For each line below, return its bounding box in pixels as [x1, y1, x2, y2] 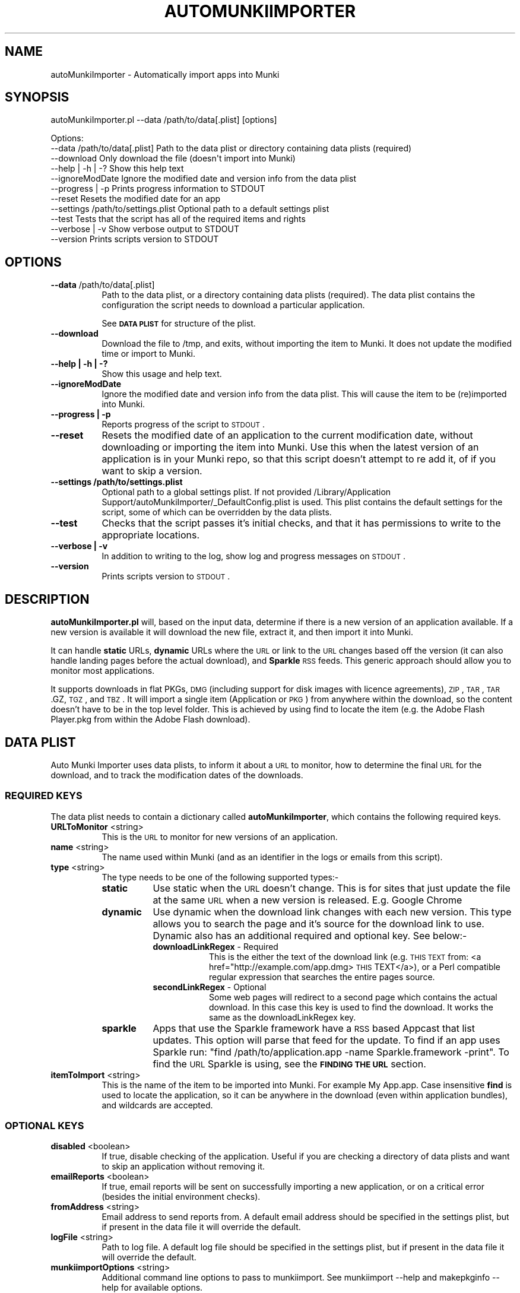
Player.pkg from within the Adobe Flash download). [50, 714, 251, 725]
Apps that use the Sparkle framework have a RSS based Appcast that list [153, 1022, 475, 1034]
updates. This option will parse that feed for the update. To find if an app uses [153, 1034, 500, 1046]
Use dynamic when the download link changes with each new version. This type [153, 905, 512, 918]
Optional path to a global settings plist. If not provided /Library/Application [102, 487, 391, 497]
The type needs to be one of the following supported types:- [102, 871, 339, 882]
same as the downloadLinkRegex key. [209, 1012, 356, 1022]
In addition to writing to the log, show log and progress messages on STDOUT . [102, 551, 406, 562]
